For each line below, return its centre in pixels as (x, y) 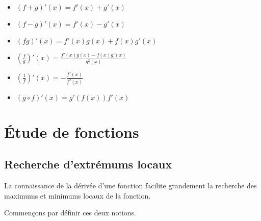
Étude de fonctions (72, 131)
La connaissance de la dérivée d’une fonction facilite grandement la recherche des (130, 186)
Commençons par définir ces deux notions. (70, 213)
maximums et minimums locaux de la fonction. (77, 195)
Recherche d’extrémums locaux (88, 164)
